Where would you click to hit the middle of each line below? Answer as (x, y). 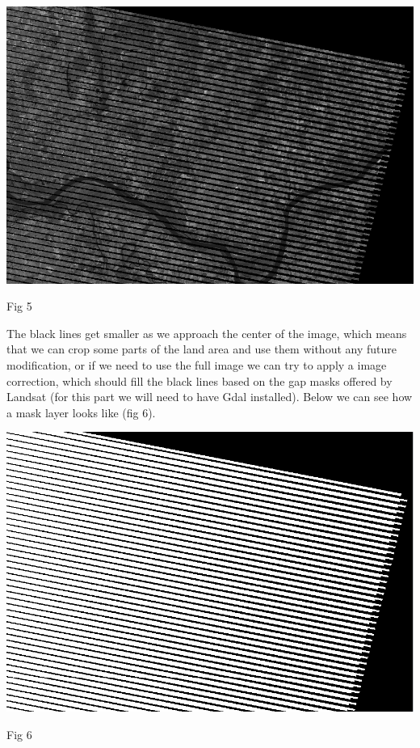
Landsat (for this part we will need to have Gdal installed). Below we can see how (210, 397)
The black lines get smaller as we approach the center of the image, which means (207, 333)
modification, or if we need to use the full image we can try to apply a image (197, 364)
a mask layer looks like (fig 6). (81, 412)
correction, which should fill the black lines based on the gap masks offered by (199, 380)
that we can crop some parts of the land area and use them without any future (202, 349)
